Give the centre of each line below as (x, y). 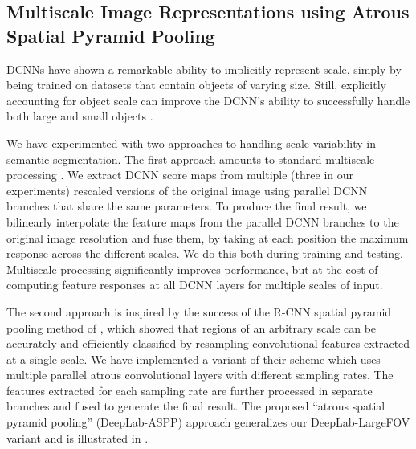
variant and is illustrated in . (77, 437)
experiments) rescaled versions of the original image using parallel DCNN (187, 190)
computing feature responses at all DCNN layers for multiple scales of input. (195, 285)
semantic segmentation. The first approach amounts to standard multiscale (191, 159)
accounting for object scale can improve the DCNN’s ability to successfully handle (208, 100)
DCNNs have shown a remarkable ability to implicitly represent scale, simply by (204, 69)
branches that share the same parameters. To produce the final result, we (187, 206)
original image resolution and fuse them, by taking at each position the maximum (208, 237)
